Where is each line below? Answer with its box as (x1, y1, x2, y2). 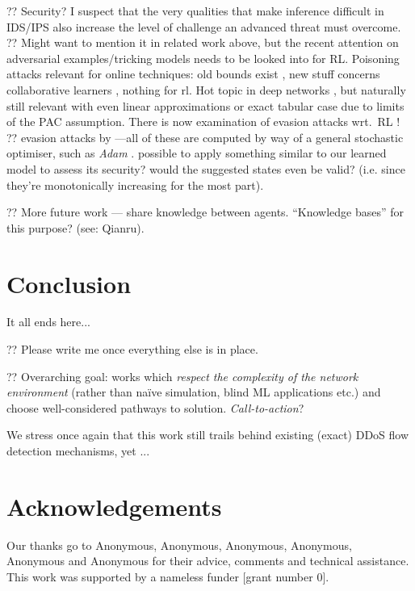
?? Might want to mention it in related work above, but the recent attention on (6, 34, 399, 51)
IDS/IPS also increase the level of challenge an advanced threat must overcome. (6, 18, 401, 35)
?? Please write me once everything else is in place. (6, 341, 258, 358)
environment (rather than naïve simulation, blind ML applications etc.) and (6, 384, 381, 400)
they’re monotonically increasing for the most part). (6, 176, 264, 193)
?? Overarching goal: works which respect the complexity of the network (6, 367, 358, 384)
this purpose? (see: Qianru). (6, 219, 145, 236)
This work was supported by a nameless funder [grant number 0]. (6, 568, 329, 585)
